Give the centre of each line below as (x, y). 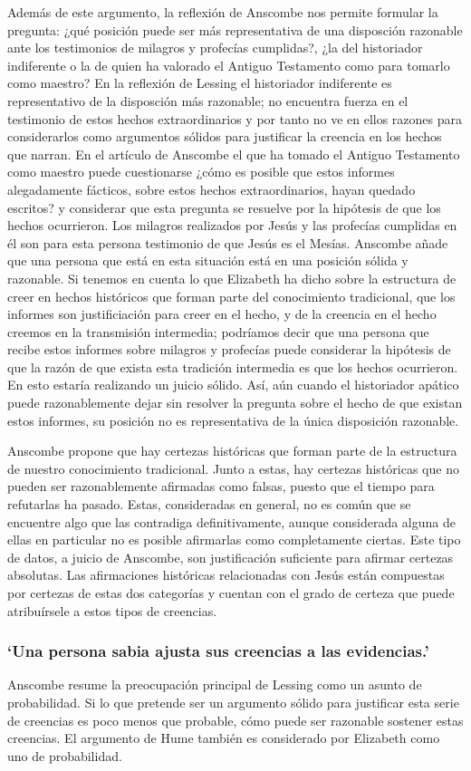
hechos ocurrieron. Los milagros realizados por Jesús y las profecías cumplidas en (232, 225)
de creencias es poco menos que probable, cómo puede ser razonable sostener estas (235, 720)
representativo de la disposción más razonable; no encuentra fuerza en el (208, 100)
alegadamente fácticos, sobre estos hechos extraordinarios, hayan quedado (211, 189)
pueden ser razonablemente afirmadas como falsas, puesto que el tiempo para (221, 486)
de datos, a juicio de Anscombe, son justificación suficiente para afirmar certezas (231, 557)
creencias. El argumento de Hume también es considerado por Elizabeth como (224, 738)
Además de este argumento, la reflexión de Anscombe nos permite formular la (223, 12)
